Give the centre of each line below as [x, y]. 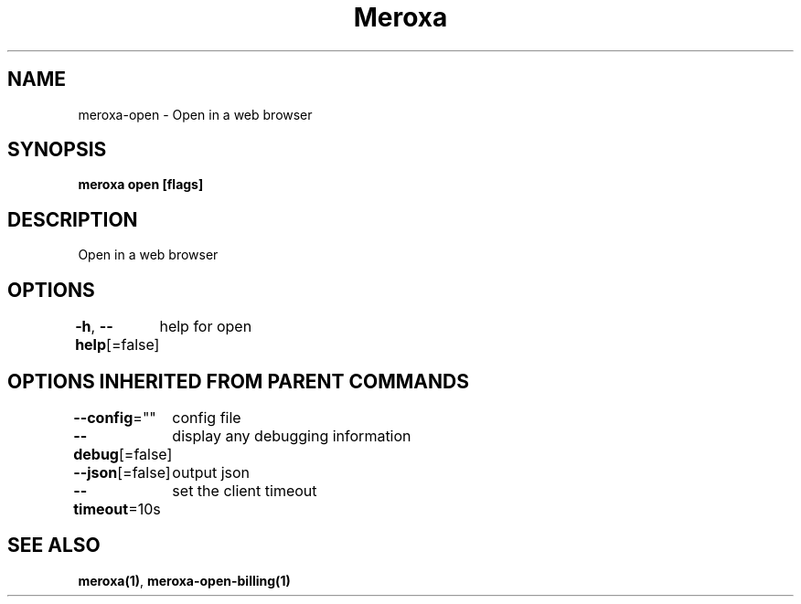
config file [207, 417]
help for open [206, 327]
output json [211, 472]
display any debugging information [292, 435]
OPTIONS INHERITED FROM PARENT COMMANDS [238, 381]
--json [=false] [122, 472]
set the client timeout [245, 490]
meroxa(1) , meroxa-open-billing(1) [184, 580]
